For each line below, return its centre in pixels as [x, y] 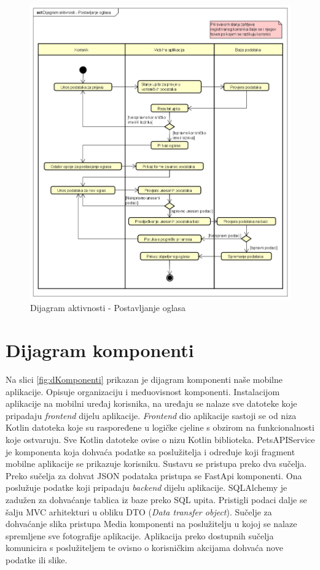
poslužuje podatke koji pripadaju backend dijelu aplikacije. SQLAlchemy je [146, 487]
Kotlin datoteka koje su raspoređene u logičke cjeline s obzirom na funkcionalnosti [160, 427]
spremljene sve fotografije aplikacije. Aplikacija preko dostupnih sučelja [140, 535]
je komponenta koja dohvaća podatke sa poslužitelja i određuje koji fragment [150, 451]
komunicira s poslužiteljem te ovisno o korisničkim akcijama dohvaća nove [144, 548]
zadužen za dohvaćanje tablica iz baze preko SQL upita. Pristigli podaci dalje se [156, 499]
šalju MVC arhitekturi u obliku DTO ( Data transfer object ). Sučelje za [139, 511]
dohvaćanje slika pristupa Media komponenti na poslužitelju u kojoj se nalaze [151, 524]
